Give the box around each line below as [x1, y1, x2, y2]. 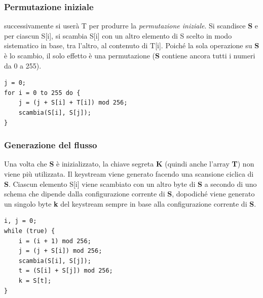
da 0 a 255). [4, 60, 42, 71]
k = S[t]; [18, 277, 52, 284]
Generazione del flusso [4, 139, 97, 151]
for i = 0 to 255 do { [4, 89, 81, 96]
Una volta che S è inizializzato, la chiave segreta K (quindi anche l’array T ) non [4, 158, 254, 169]
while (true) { [4, 227, 55, 235]
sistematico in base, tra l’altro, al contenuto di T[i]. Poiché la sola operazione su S [4, 40, 259, 51]
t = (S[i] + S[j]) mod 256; [18, 267, 113, 275]
